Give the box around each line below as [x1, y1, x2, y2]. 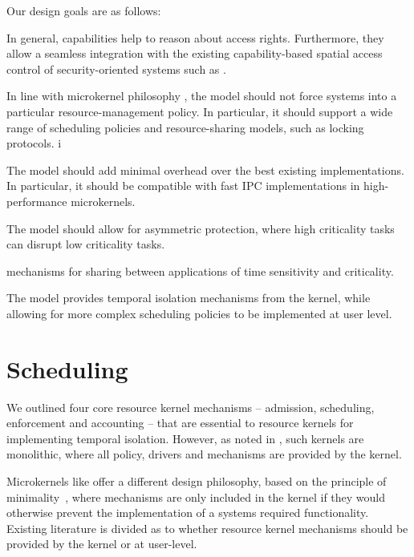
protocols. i [6, 135, 62, 151]
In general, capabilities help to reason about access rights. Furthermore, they [6, 29, 384, 46]
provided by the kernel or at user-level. [6, 535, 197, 552]
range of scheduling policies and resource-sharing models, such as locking [6, 119, 364, 135]
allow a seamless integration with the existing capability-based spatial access [6, 45, 383, 62]
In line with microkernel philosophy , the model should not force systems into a [6, 87, 397, 104]
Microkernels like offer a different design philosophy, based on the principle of [6, 473, 387, 489]
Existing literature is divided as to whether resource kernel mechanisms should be [6, 519, 408, 536]
